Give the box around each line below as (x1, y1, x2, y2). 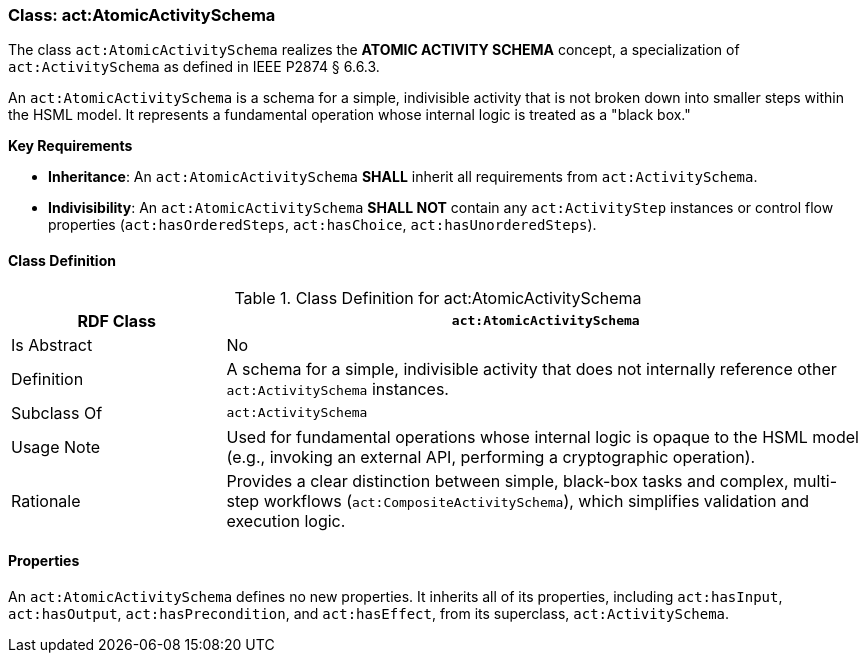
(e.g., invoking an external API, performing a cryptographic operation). (226, 446, 756, 467)
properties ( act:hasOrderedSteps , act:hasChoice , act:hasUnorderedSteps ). (48, 216, 597, 234)
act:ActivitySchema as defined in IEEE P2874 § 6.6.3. (8, 58, 380, 76)
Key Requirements (8, 137, 133, 155)
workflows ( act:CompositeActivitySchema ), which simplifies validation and (263, 490, 810, 511)
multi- (793, 470, 838, 491)
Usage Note (11, 436, 101, 457)
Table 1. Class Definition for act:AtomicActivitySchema (234, 287, 642, 308)
